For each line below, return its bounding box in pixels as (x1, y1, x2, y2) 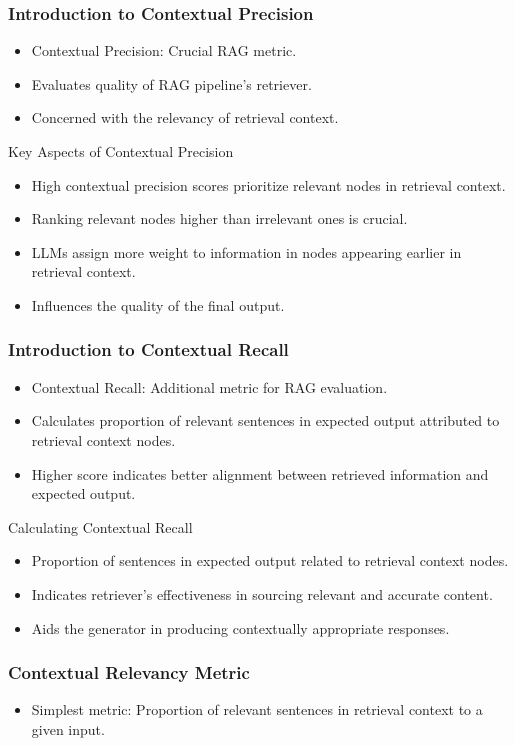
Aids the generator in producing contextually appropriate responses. (31, 617, 450, 638)
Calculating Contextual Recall (8, 516, 193, 537)
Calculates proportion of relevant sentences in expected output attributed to (31, 410, 500, 431)
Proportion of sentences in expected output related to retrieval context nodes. (31, 550, 509, 571)
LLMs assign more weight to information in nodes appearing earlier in (31, 241, 462, 262)
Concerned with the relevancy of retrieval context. (31, 107, 339, 128)
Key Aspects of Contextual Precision (8, 141, 234, 161)
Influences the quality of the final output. (31, 294, 285, 315)
